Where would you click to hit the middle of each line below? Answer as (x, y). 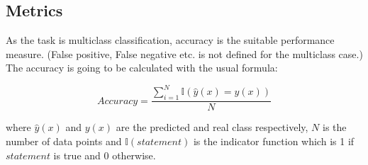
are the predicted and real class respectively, (212, 127)
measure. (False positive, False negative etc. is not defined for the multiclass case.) (184, 53)
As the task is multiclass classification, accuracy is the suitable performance (170, 40)
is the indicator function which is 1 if (274, 141)
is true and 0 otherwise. (105, 155)
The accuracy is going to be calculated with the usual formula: (142, 68)
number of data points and (64, 141)
